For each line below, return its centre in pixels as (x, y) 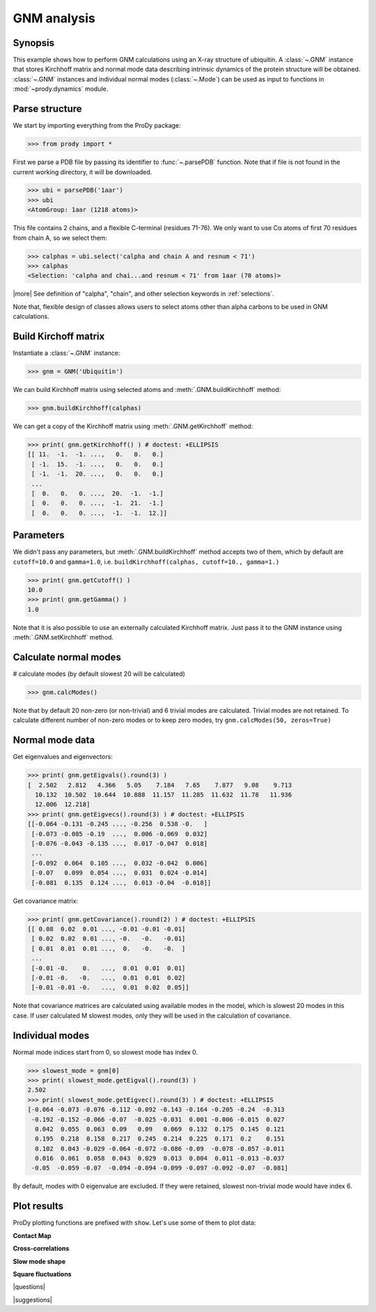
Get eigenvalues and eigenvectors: (63, 757)
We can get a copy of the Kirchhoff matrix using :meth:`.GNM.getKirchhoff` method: (133, 426)
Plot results (38, 1206)
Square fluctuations (42, 1274)
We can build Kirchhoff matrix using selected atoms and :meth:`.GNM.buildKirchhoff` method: (147, 390)
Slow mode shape (39, 1261)
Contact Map (32, 1235)
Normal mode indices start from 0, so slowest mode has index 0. (105, 1052)
